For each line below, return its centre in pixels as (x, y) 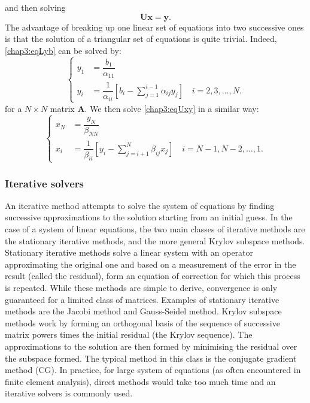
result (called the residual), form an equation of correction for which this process (153, 276)
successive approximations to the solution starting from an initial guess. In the (149, 217)
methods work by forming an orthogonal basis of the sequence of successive (142, 322)
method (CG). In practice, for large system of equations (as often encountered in (153, 370)
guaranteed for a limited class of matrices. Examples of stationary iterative (142, 299)
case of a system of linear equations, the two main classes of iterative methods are (155, 229)
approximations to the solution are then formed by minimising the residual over (151, 346)
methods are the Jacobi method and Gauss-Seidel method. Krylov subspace (143, 311)
